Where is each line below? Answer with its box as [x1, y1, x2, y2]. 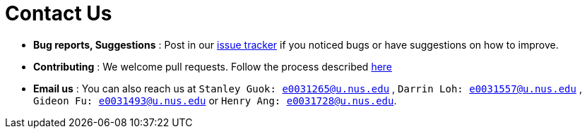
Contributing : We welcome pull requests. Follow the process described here [33, 60, 393, 73]
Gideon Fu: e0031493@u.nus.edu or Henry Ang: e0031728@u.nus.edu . [33, 94, 397, 106]
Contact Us [5, 1, 112, 25]
